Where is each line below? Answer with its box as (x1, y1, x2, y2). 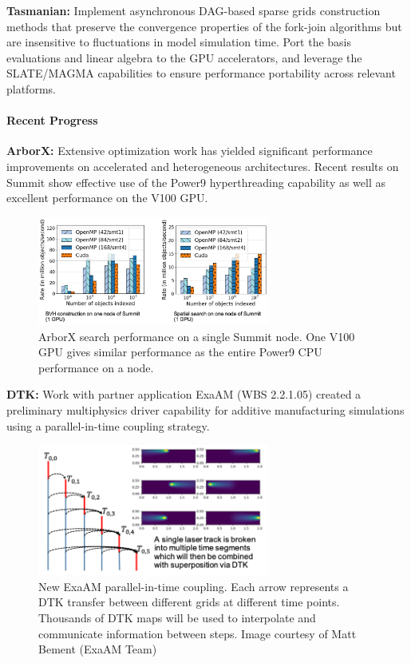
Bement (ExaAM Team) (38, 641, 157, 657)
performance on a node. (38, 359, 154, 375)
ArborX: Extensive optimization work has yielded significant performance (6, 142, 373, 159)
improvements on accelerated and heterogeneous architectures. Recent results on (6, 157, 399, 174)
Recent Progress (6, 112, 98, 129)
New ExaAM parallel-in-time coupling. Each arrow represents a (38, 578, 349, 594)
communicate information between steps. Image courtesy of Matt (38, 625, 357, 641)
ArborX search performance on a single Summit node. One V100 (38, 328, 355, 344)
